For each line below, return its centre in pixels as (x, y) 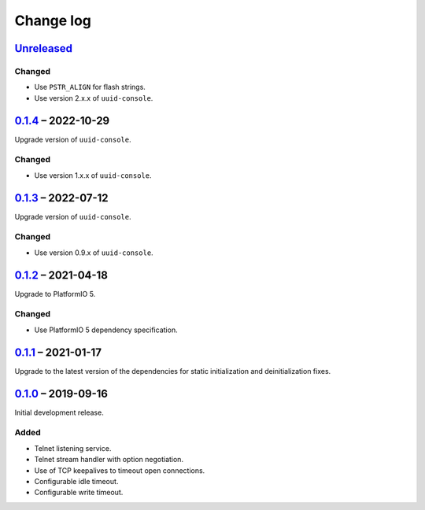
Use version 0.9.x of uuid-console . (94, 253)
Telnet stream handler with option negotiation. (109, 460)
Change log (53, 20)
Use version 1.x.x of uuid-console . (93, 175)
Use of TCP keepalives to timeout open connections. (120, 470)
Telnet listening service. (73, 448)
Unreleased (44, 48)
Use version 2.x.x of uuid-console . (94, 98)
